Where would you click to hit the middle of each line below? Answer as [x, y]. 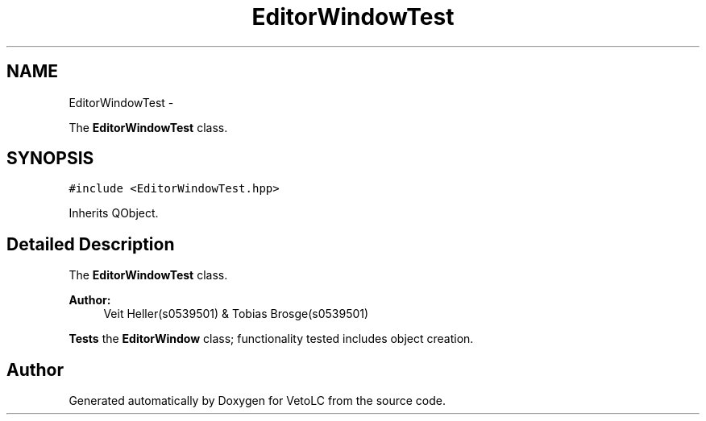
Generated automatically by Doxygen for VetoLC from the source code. [257, 401]
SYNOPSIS [50, 159]
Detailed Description [91, 244]
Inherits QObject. [114, 213]
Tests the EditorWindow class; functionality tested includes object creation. [271, 339]
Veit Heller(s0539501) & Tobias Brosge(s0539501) [236, 314]
